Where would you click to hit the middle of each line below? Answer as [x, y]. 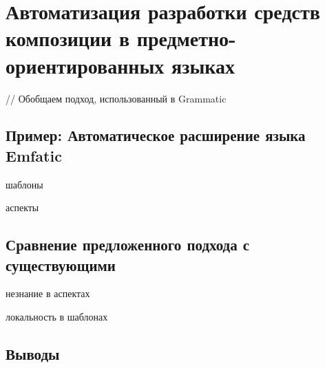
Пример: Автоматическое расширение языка [156, 135]
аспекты [22, 207]
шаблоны [24, 184]
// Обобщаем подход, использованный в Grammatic [116, 98]
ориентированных [85, 65]
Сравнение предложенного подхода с [128, 245]
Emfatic [34, 155]
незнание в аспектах [48, 293]
